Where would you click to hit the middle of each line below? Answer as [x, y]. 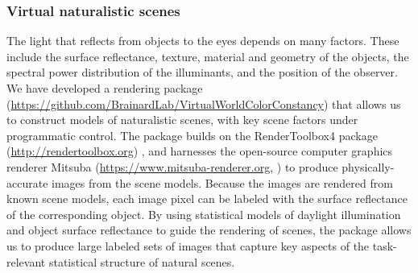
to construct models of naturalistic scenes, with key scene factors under [182, 120]
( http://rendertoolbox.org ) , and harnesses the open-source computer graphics [200, 151]
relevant [26, 261]
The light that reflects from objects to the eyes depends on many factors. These [203, 41]
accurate [27, 182]
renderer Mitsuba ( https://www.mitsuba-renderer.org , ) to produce [172, 166]
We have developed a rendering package [105, 88]
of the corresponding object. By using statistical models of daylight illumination [204, 214]
